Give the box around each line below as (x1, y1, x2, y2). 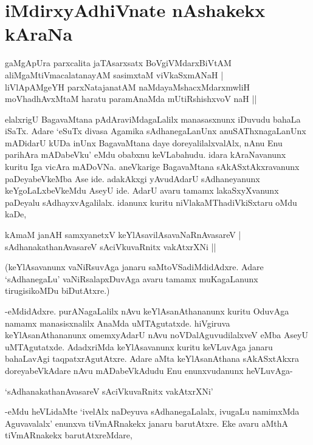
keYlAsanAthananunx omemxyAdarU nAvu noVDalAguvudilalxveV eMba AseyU (5, 328, 308, 341)
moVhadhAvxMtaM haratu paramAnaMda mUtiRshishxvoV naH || (5, 92, 257, 105)
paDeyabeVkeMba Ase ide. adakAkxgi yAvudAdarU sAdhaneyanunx (5, 172, 260, 185)
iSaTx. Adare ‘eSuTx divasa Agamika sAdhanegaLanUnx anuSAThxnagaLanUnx (5, 124, 306, 137)
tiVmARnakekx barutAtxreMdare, (5, 429, 132, 441)
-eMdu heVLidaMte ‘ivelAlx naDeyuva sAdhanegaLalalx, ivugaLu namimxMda (5, 405, 300, 418)
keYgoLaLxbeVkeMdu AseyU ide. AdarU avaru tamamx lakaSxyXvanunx (5, 184, 279, 197)
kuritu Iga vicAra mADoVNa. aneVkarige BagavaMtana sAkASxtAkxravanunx (5, 160, 300, 173)
